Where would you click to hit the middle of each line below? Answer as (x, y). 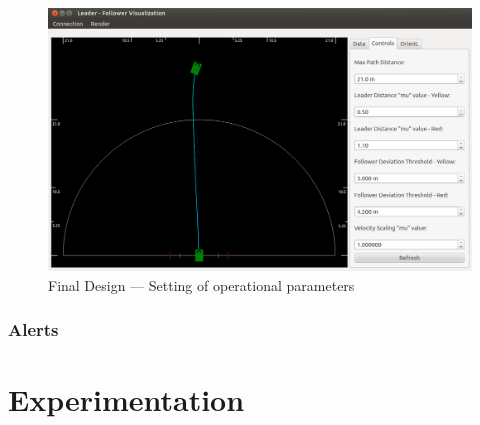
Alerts (33, 329)
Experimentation (126, 399)
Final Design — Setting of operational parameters (201, 284)
